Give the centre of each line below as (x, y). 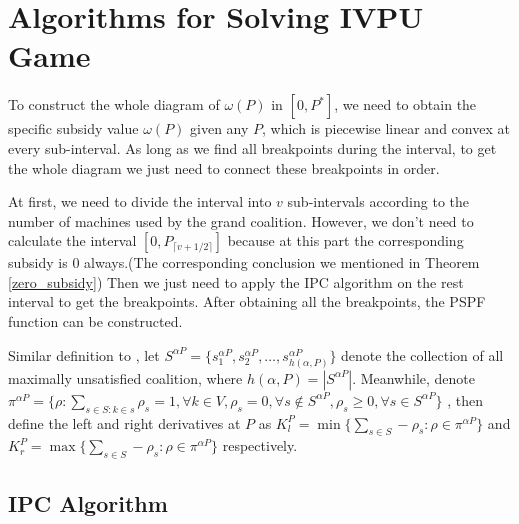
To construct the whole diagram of (114, 104)
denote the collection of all (422, 354)
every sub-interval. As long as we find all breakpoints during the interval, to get (252, 147)
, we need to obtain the (405, 104)
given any (219, 128)
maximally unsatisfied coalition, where (125, 377)
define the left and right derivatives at (124, 422)
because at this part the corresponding (345, 240)
